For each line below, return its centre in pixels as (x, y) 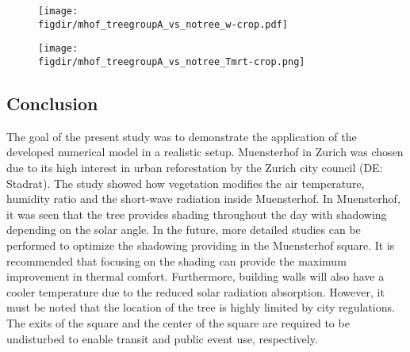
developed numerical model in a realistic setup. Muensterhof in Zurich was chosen (205, 152)
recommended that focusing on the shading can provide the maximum (176, 260)
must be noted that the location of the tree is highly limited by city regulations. (201, 307)
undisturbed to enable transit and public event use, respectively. (162, 338)
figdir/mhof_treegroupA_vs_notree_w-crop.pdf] (163, 24)
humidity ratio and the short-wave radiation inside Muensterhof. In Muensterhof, (203, 199)
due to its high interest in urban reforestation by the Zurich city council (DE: (195, 168)
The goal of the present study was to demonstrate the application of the (182, 136)
